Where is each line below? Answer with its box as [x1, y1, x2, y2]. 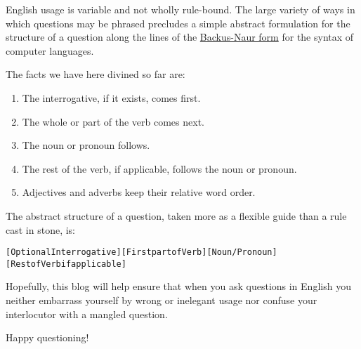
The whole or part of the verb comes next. [22, 114, 204, 129]
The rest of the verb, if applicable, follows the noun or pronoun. [22, 161, 297, 176]
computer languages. [6, 43, 94, 58]
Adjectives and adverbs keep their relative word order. [22, 185, 256, 199]
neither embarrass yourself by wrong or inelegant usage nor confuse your [6, 293, 317, 308]
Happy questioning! [6, 330, 89, 345]
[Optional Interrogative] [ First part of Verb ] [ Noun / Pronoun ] [6, 247, 277, 258]
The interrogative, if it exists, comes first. [22, 90, 201, 105]
